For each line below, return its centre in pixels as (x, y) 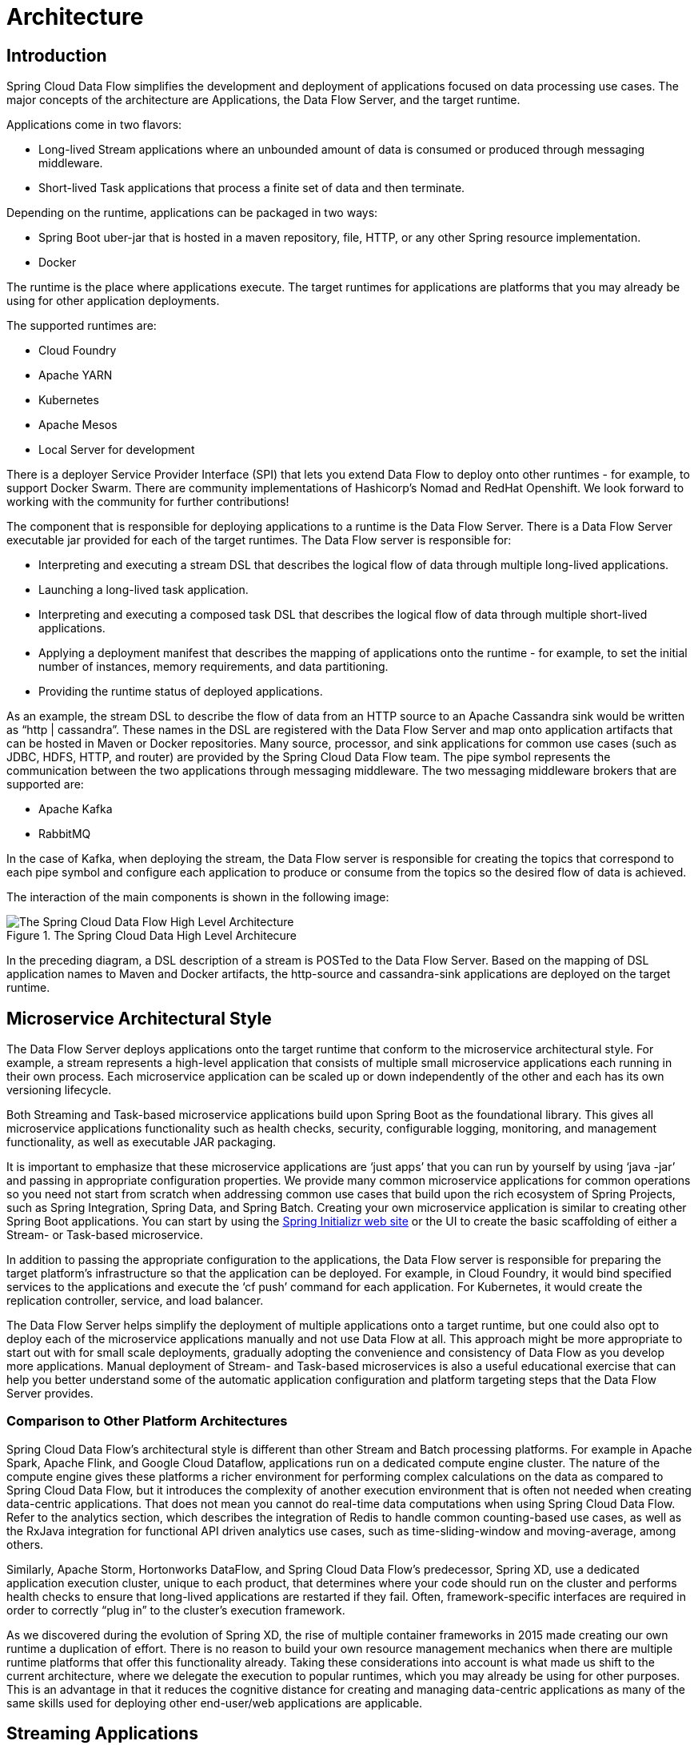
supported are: (45, 784)
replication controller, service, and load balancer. (135, 1301)
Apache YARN (76, 375)
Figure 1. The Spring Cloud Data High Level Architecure (152, 936)
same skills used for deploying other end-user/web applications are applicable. (215, 1703)
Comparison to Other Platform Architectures (147, 1421)
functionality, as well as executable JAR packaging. (142, 1142)
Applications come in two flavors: (94, 125)
